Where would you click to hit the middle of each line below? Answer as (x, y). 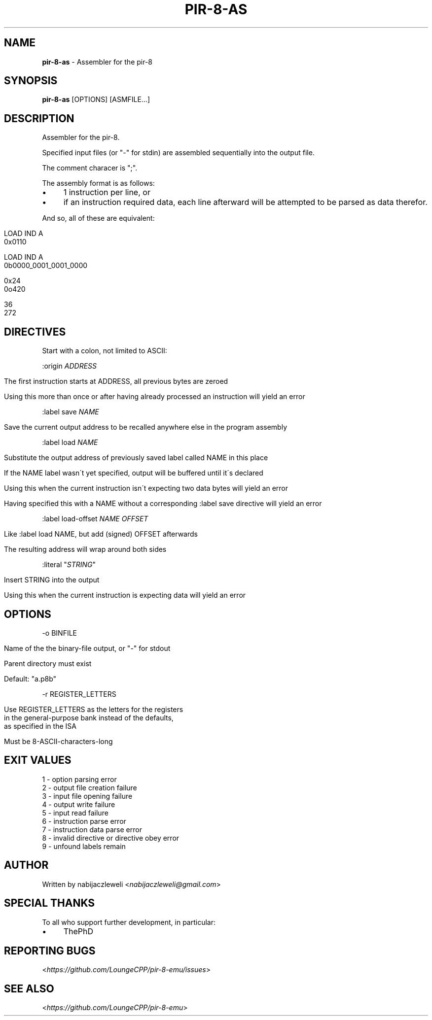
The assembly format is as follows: (98, 183)
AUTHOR (26, 865)
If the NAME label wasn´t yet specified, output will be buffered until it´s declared (134, 473)
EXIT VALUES (38, 760)
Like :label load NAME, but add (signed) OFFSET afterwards (101, 534)
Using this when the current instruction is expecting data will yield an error (125, 595)
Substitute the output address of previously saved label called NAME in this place (136, 458)
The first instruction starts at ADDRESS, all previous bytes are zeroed (116, 381)
